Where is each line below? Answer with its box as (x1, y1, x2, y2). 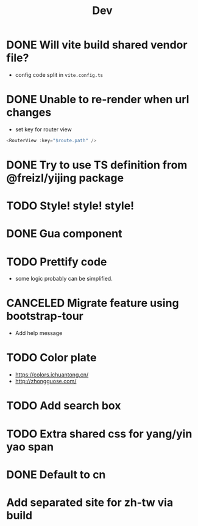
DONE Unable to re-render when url (6, 93, 189, 107)
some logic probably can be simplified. (15, 275, 113, 283)
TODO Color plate (6, 351, 97, 365)
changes (6, 106, 52, 120)
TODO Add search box (6, 399, 121, 413)
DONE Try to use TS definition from (6, 158, 188, 171)
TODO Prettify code (6, 254, 107, 268)
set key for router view (15, 126, 72, 133)
